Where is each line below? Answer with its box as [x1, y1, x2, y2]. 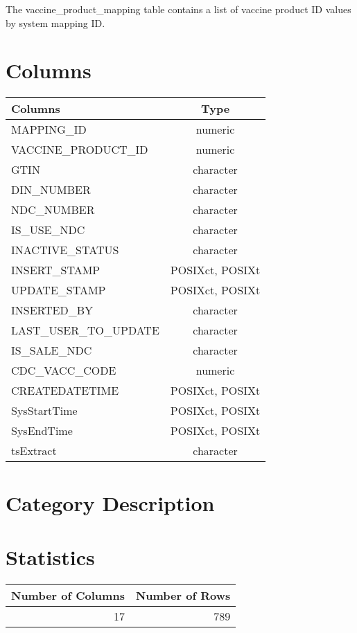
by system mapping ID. [6, 15, 105, 30]
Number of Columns [11, 587, 125, 603]
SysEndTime [11, 422, 73, 439]
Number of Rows [135, 587, 231, 603]
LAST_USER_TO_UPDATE [11, 322, 159, 339]
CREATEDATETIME [11, 382, 119, 399]
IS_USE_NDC [11, 222, 85, 238]
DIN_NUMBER [11, 181, 91, 198]
